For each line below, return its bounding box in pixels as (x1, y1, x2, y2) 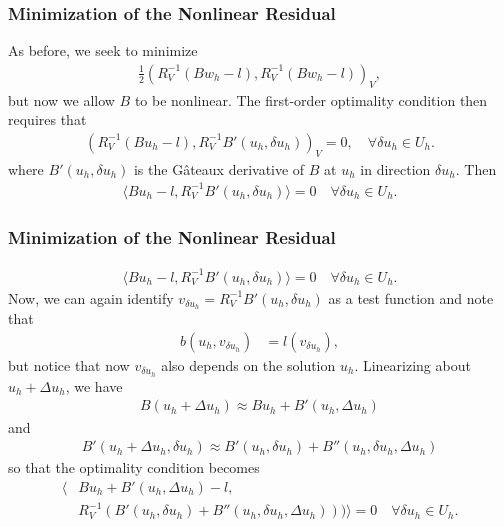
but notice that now (8, 355, 130, 376)
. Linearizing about (354, 355, 471, 376)
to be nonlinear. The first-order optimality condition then (134, 89, 488, 110)
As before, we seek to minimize (8, 40, 198, 61)
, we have (65, 375, 123, 396)
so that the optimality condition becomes (8, 457, 260, 478)
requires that (8, 109, 87, 130)
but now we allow (8, 89, 115, 110)
